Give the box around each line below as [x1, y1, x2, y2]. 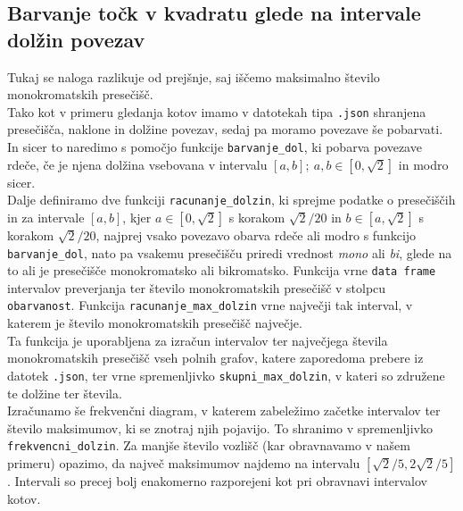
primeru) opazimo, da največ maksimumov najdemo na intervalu [7, 453, 360, 472]
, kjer [122, 207, 152, 226]
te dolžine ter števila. [7, 383, 122, 402]
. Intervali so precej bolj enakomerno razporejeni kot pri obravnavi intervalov [7, 471, 427, 490]
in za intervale [7, 207, 85, 226]
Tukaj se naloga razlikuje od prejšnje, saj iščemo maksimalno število [7, 67, 380, 86]
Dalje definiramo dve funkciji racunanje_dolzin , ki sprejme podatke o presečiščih [7, 190, 456, 209]
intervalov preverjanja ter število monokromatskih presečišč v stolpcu [7, 278, 386, 297]
